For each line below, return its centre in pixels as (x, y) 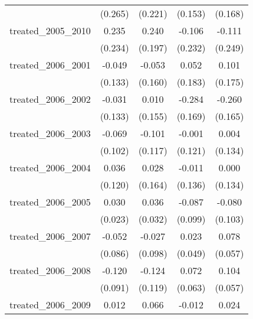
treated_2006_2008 (50, 270)
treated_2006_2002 (50, 99)
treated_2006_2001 (50, 65)
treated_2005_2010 (50, 30)
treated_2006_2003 (50, 133)
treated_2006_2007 (50, 236)
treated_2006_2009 (50, 305)
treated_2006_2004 (50, 167)
